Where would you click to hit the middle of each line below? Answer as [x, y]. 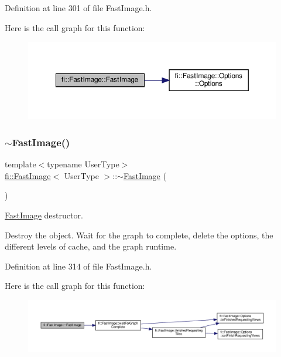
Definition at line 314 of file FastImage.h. [78, 266]
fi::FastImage [28, 175]
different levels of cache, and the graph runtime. [91, 246]
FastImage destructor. [44, 215]
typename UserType [83, 164]
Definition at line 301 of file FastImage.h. [78, 8]
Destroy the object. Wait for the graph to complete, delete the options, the [139, 235]
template [20, 164]
